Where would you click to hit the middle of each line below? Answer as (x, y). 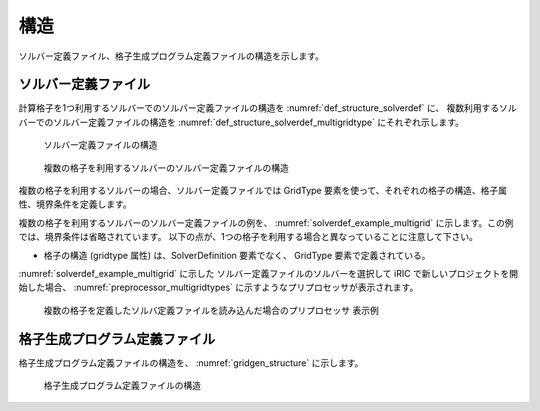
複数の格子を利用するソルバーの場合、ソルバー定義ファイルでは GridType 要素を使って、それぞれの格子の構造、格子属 (263, 191)
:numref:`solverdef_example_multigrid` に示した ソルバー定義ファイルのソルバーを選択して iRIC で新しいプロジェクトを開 (268, 273)
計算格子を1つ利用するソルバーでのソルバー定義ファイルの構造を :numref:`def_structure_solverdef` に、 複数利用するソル (267, 108)
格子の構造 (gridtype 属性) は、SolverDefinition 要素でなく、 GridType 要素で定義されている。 (237, 255)
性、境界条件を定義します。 (75, 204)
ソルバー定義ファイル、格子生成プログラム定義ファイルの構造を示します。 (171, 56)
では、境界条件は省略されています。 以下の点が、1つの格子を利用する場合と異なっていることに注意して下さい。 (248, 237)
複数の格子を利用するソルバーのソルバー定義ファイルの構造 (166, 167)
